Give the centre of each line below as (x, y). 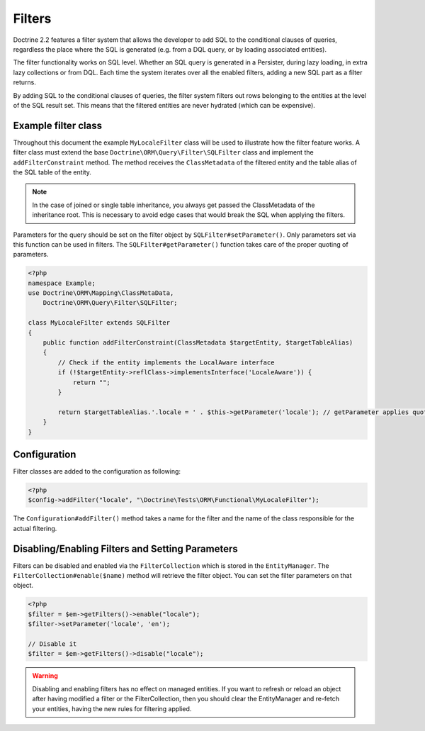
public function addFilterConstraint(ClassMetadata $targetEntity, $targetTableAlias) (198, 343)
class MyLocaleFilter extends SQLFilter (99, 323)
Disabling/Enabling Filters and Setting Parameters (126, 548)
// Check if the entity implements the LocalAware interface (166, 362)
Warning (45, 676)
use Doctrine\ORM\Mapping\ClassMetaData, (101, 293)
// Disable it (52, 644)
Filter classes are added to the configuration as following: (97, 471)
